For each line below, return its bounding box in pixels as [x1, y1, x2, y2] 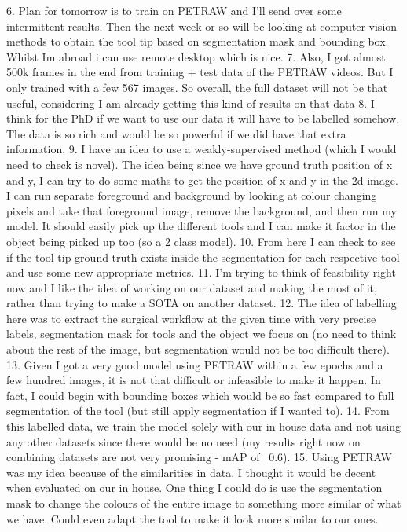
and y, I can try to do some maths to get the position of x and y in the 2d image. [6, 171, 398, 188]
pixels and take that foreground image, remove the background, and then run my [6, 202, 397, 218]
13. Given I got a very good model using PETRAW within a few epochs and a [6, 356, 383, 372]
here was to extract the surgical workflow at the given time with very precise [6, 310, 376, 326]
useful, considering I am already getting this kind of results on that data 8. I [6, 94, 375, 111]
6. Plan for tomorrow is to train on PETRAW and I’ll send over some [6, 2, 342, 18]
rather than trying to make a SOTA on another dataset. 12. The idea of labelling [6, 295, 397, 311]
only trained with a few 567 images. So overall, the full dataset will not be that [6, 79, 388, 95]
